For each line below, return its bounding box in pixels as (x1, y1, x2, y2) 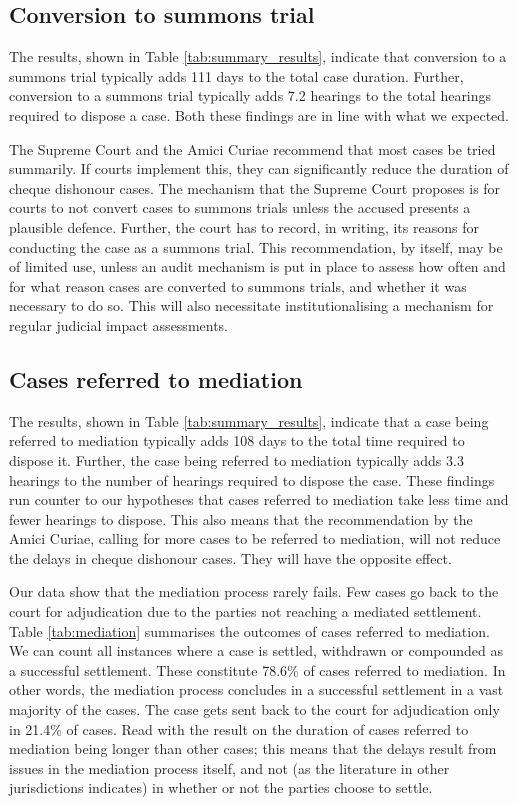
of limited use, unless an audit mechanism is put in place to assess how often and (9, 256, 506, 277)
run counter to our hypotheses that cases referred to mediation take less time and (9, 489, 509, 510)
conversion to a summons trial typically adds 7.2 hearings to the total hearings (9, 85, 492, 106)
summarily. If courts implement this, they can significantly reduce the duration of (9, 158, 509, 179)
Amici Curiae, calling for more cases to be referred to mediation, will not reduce (9, 528, 501, 549)
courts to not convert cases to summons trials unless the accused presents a (9, 197, 471, 218)
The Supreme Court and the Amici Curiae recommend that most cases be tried (9, 138, 496, 159)
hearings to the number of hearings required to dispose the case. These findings (9, 469, 495, 490)
